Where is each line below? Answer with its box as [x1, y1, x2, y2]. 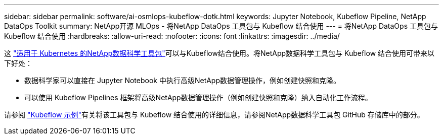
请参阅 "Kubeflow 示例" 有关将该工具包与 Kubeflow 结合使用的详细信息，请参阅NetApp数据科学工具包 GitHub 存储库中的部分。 [4, 110, 424, 119]
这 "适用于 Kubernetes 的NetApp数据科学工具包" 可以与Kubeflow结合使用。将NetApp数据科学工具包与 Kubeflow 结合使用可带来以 [4, 49, 435, 57]
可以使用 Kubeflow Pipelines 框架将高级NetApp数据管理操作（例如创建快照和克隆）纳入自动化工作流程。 [24, 93, 372, 102]
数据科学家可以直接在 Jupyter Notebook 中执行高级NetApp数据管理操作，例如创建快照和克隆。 [24, 76, 341, 85]
